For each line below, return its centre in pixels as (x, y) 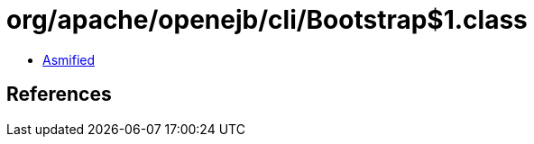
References (59, 94)
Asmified (69, 59)
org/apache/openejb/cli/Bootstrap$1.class (267, 20)
